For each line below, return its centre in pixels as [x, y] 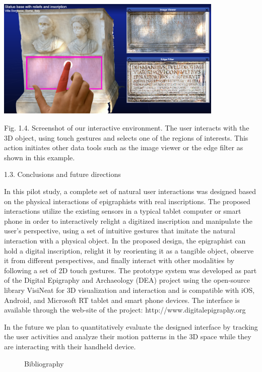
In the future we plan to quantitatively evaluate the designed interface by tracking [131, 326]
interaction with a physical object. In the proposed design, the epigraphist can [125, 240]
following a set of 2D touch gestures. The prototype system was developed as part [130, 270]
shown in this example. [40, 157]
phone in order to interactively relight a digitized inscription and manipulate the [128, 221]
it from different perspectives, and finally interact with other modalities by [119, 260]
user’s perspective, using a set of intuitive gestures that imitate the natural [120, 231]
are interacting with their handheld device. [70, 346]
